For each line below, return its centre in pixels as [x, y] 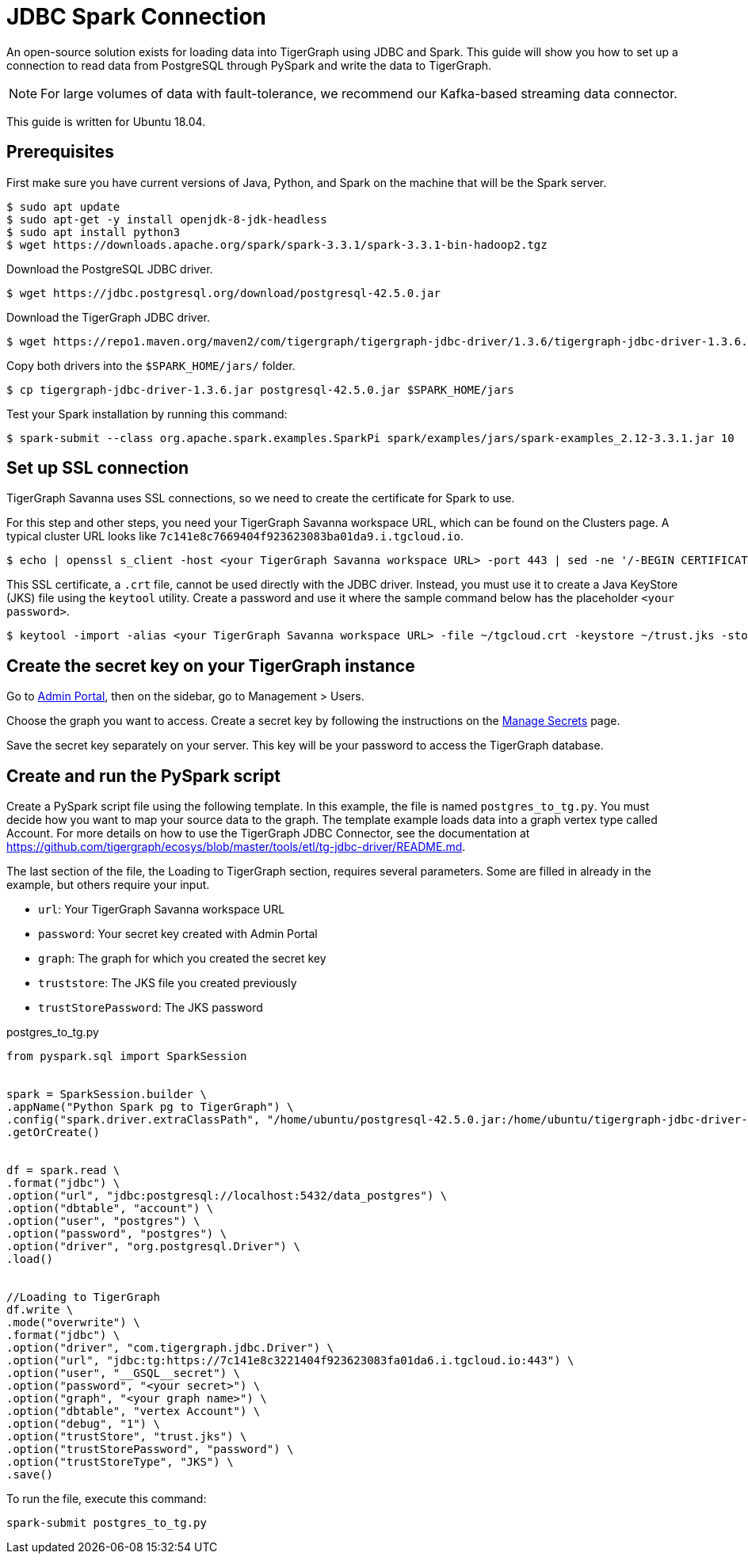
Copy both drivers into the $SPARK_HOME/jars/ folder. [151, 365]
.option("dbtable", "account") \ [110, 1209]
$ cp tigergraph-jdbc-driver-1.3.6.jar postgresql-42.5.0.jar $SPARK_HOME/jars [260, 389]
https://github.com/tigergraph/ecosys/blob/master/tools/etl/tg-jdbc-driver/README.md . [236, 847]
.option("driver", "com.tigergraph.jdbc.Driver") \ [170, 1348]
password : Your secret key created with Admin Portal [178, 934]
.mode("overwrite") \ [73, 1323]
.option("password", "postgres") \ [117, 1234]
